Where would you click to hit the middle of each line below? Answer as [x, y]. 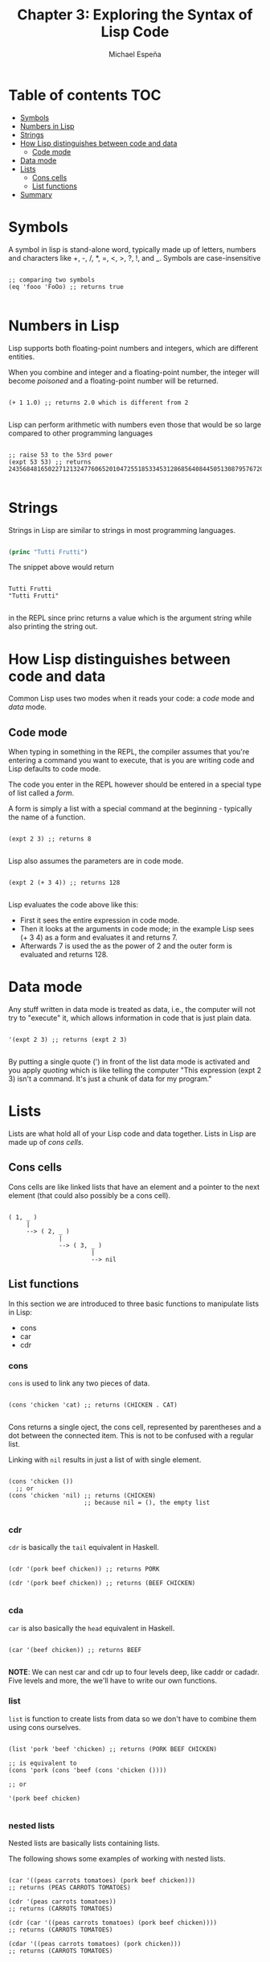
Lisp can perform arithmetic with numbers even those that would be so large [135, 424]
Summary [36, 194]
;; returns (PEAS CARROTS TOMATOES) [70, 1888]
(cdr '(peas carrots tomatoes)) [62, 1902]
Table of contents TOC [85, 95]
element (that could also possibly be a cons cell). [90, 1195]
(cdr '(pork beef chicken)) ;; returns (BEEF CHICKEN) [102, 1584]
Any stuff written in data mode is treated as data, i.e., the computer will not [132, 1010]
